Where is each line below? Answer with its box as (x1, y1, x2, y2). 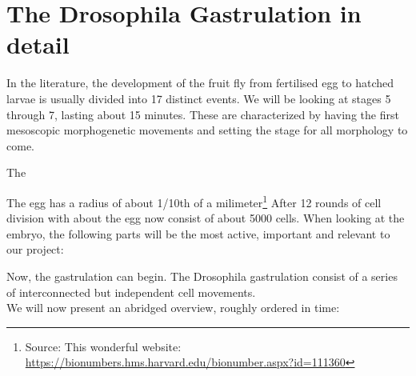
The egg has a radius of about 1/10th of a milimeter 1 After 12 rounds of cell (6, 191, 382, 210)
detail (6, 28, 70, 61)
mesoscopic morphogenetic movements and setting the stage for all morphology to (6, 122, 408, 138)
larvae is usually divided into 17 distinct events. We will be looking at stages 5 (6, 90, 391, 106)
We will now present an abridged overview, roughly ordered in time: (6, 299, 340, 316)
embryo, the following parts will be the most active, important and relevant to (6, 225, 390, 242)
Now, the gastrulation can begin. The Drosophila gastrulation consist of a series (6, 267, 398, 284)
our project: (6, 241, 64, 258)
